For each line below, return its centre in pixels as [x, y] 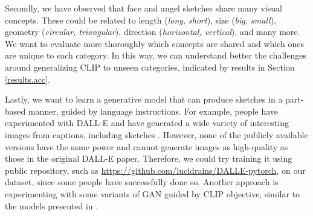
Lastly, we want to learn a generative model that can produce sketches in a [144, 99]
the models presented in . [52, 205]
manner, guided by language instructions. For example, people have [153, 111]
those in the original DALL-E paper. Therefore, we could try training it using [149, 158]
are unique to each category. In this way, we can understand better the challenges [156, 55]
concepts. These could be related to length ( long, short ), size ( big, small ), [140, 20]
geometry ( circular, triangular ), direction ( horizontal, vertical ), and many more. [153, 32]
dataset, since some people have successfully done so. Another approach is [142, 182]
